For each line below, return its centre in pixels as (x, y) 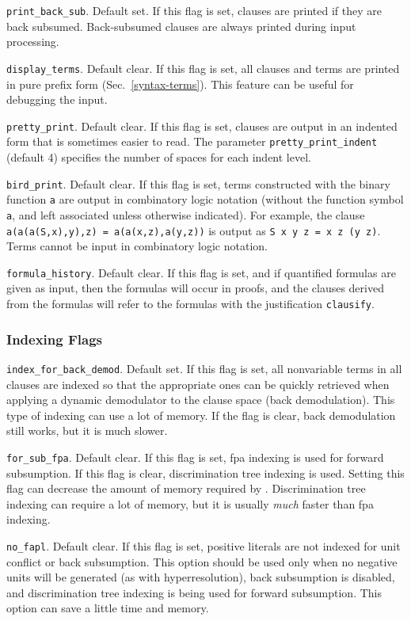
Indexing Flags (54, 339)
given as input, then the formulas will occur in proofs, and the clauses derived (195, 288)
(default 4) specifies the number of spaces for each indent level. (159, 157)
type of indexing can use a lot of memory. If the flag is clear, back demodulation (201, 415)
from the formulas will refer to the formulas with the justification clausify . (190, 304)
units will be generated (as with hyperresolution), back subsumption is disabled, (201, 577)
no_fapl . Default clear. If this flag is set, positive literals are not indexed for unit (204, 546)
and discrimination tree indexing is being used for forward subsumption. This (194, 592)
